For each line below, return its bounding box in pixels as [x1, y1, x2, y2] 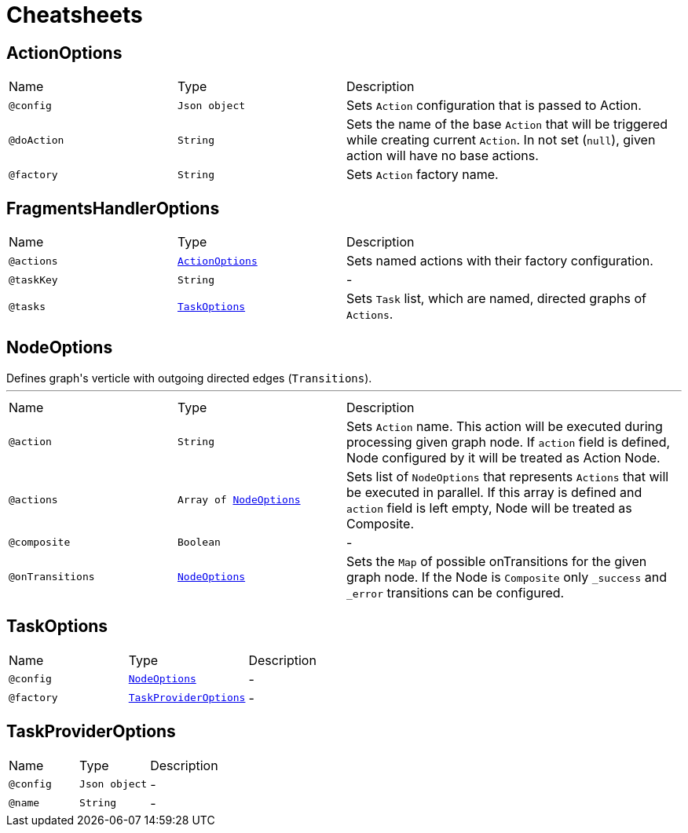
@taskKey [9, 273, 58, 286]
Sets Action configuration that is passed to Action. [346, 97, 642, 114]
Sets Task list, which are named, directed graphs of [346, 290, 646, 307]
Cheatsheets [6, 2, 143, 28]
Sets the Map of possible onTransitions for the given [346, 553, 647, 569]
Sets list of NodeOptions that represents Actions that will [346, 468, 669, 484]
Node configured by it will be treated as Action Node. [346, 449, 661, 466]
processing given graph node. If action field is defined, [346, 433, 671, 450]
